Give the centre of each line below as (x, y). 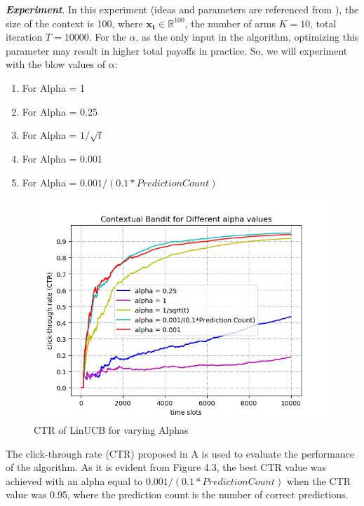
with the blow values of (56, 64)
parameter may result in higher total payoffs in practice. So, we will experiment (177, 50)
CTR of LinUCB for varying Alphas (111, 430)
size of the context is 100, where (74, 23)
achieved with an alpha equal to (74, 480)
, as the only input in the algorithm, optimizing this (247, 37)
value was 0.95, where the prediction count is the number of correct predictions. (177, 494)
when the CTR (319, 480)
